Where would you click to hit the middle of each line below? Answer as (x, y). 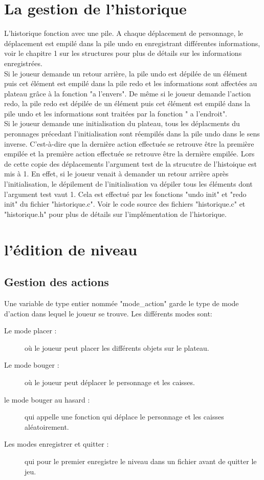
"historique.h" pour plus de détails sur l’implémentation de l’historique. (115, 214)
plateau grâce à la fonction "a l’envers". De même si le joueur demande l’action (128, 93)
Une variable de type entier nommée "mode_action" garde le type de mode (122, 303)
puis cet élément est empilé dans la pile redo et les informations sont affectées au (131, 83)
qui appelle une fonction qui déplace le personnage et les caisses (124, 417)
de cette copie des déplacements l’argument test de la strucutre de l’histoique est (131, 163)
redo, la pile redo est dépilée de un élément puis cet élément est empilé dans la (127, 103)
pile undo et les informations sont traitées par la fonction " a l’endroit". (116, 113)
